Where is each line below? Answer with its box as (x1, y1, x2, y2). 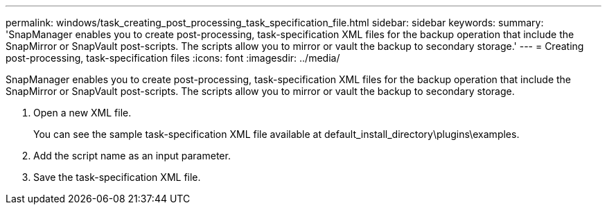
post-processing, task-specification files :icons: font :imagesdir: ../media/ (6, 52, 340, 64)
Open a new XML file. (33, 107, 132, 119)
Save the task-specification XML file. (33, 171, 201, 183)
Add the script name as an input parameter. (33, 150, 231, 161)
